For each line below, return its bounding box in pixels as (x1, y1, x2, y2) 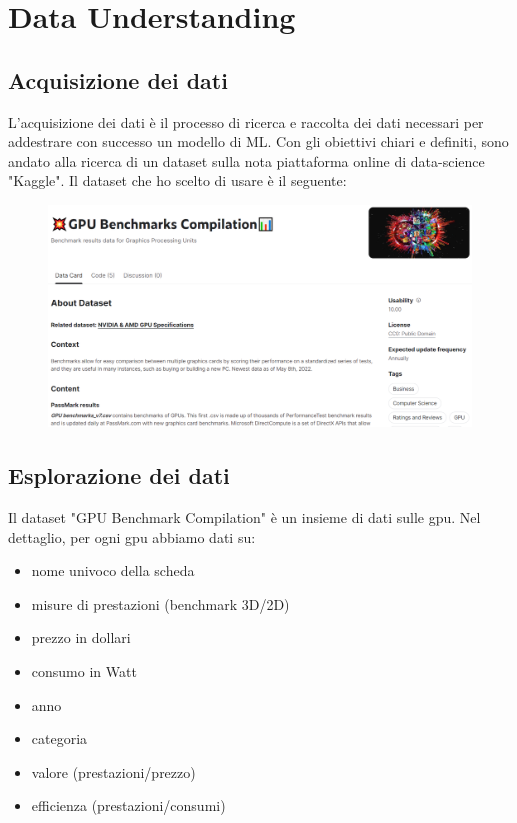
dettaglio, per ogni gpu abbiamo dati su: (8, 526, 256, 547)
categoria (31, 728, 88, 749)
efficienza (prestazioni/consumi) (31, 795, 226, 816)
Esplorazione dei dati (8, 460, 230, 491)
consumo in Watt (31, 661, 137, 682)
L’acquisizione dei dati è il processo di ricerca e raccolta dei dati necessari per (8, 111, 484, 132)
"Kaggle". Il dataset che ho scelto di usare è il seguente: (8, 170, 347, 191)
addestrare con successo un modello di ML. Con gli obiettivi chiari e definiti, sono (8, 131, 509, 152)
